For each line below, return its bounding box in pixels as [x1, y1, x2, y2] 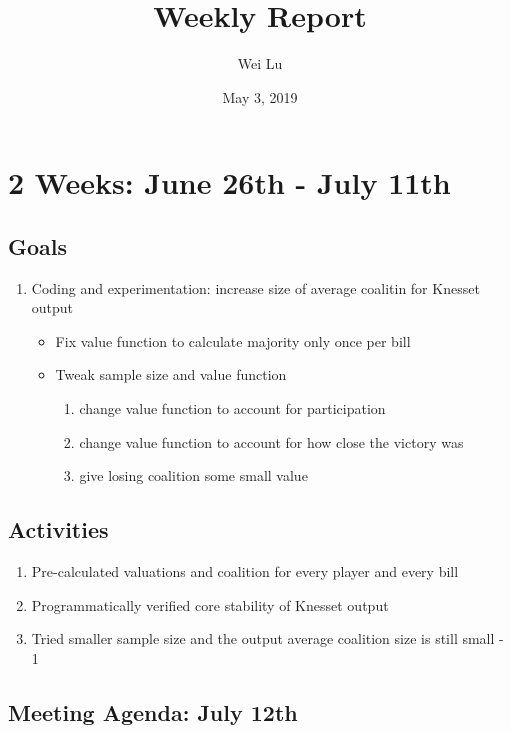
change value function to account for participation [79, 398, 386, 419]
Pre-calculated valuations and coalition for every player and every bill [31, 561, 459, 582]
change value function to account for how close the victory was [79, 431, 464, 452]
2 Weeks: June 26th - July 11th [8, 162, 451, 203]
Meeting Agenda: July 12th [8, 696, 298, 727]
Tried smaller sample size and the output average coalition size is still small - [31, 628, 504, 649]
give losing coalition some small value [79, 465, 308, 486]
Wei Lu [237, 53, 283, 74]
